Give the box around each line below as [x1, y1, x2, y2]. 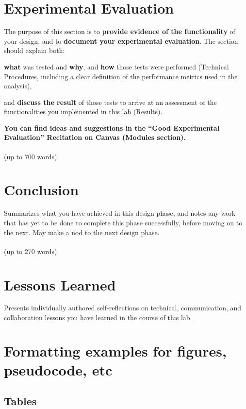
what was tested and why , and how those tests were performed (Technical [4, 61, 229, 71]
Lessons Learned [4, 274, 116, 294]
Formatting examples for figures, [4, 341, 227, 360]
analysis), [4, 81, 32, 91]
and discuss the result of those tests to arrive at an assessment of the [4, 97, 217, 107]
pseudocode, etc [4, 360, 113, 380]
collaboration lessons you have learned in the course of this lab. [4, 312, 192, 323]
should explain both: [4, 45, 65, 55]
